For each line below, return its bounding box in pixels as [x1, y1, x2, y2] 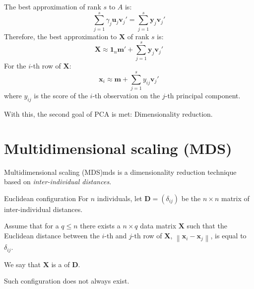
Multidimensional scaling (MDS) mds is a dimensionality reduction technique [4, 166, 237, 177]
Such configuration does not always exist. [4, 276, 129, 286]
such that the [187, 220, 227, 231]
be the [181, 193, 201, 203]
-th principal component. [165, 90, 241, 101]
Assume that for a [4, 220, 59, 231]
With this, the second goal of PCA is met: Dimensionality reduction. [4, 108, 213, 119]
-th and [104, 230, 127, 241]
